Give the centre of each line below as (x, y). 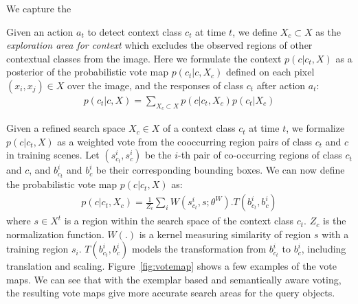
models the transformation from (199, 249)
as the (328, 31)
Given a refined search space (66, 128)
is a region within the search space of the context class (179, 221)
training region (37, 249)
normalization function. (55, 234)
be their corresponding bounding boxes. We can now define (220, 170)
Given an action (40, 31)
